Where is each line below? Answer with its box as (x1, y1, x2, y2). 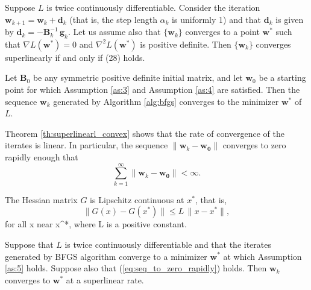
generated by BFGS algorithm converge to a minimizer (5, 250, 207, 262)
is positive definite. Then (140, 37, 231, 50)
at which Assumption (223, 250, 302, 262)
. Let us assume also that (68, 25, 161, 38)
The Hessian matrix (5, 193, 78, 206)
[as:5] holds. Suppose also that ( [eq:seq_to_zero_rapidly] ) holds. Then (5, 262, 267, 274)
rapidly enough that (5, 151, 78, 163)
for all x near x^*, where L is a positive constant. (5, 218, 187, 230)
